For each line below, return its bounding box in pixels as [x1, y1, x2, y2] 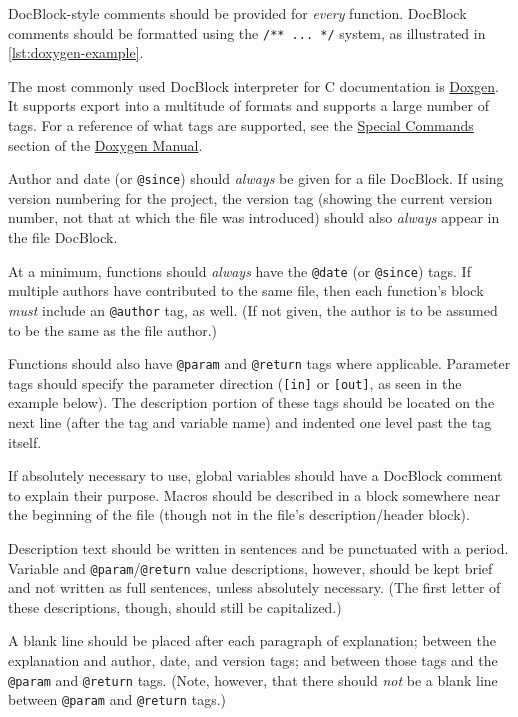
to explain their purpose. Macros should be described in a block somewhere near [8, 484, 501, 505]
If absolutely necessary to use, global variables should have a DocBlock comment [8, 465, 503, 486]
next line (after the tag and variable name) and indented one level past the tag [8, 412, 492, 433]
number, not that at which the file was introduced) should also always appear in [8, 207, 500, 228]
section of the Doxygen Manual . [8, 134, 203, 155]
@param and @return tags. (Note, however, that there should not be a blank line [8, 669, 498, 690]
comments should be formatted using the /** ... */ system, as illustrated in [8, 22, 486, 43]
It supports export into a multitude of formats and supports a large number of [8, 95, 489, 116]
